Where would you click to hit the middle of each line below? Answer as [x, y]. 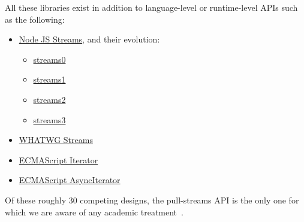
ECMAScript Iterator [58, 159]
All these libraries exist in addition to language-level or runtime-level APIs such [151, 7]
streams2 [49, 99]
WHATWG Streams [56, 140]
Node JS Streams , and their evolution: [89, 39]
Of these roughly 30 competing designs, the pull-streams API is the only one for [152, 200]
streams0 [49, 59]
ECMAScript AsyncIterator [70, 180]
